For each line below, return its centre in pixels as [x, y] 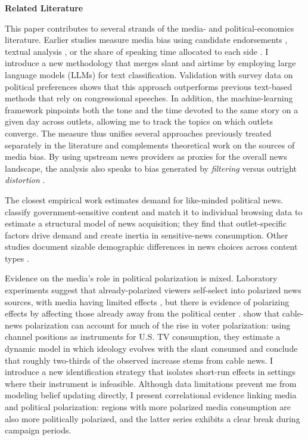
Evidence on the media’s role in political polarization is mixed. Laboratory [141, 278]
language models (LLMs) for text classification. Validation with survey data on [149, 74]
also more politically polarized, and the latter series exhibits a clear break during [153, 418]
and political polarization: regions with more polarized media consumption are [148, 407]
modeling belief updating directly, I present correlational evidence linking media [151, 395]
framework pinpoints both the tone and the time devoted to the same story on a [152, 109]
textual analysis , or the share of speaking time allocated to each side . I [137, 51]
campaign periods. [38, 430]
